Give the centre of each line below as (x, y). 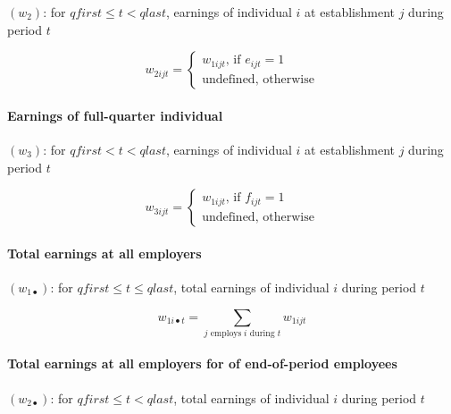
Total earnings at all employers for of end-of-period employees (202, 363)
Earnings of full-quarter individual (115, 115)
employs (226, 333)
